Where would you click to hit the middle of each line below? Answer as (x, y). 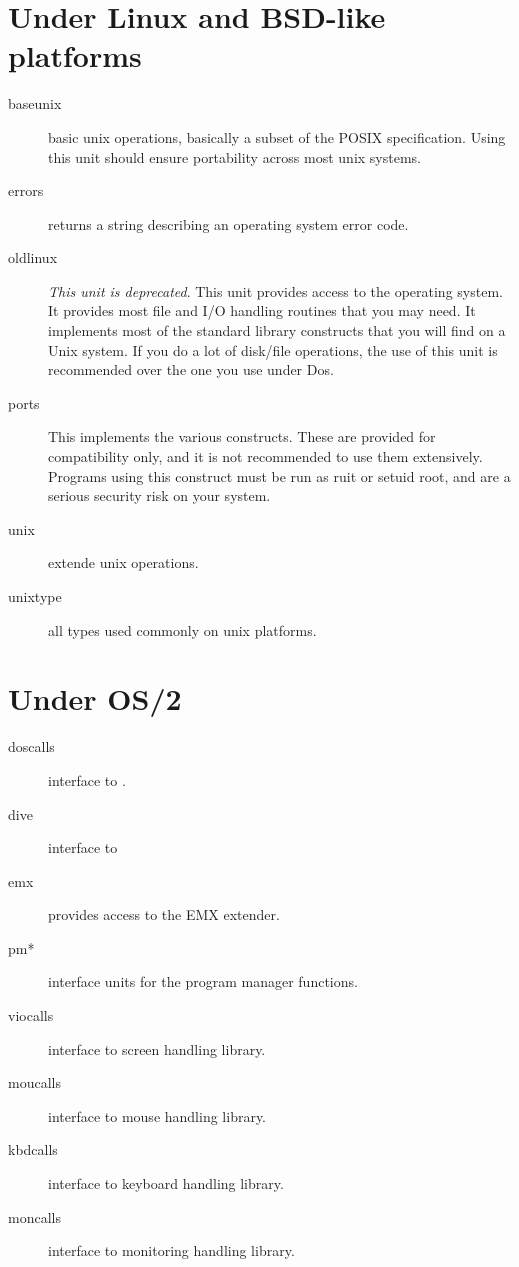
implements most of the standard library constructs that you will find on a (277, 330)
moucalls (34, 1082)
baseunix (35, 103)
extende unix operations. (123, 562)
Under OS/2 (95, 698)
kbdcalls (33, 1149)
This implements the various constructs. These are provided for (242, 436)
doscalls (31, 746)
